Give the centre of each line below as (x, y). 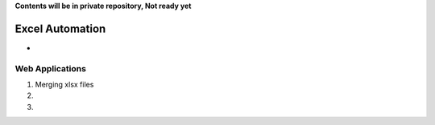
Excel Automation (60, 28)
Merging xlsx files (64, 85)
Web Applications (50, 68)
